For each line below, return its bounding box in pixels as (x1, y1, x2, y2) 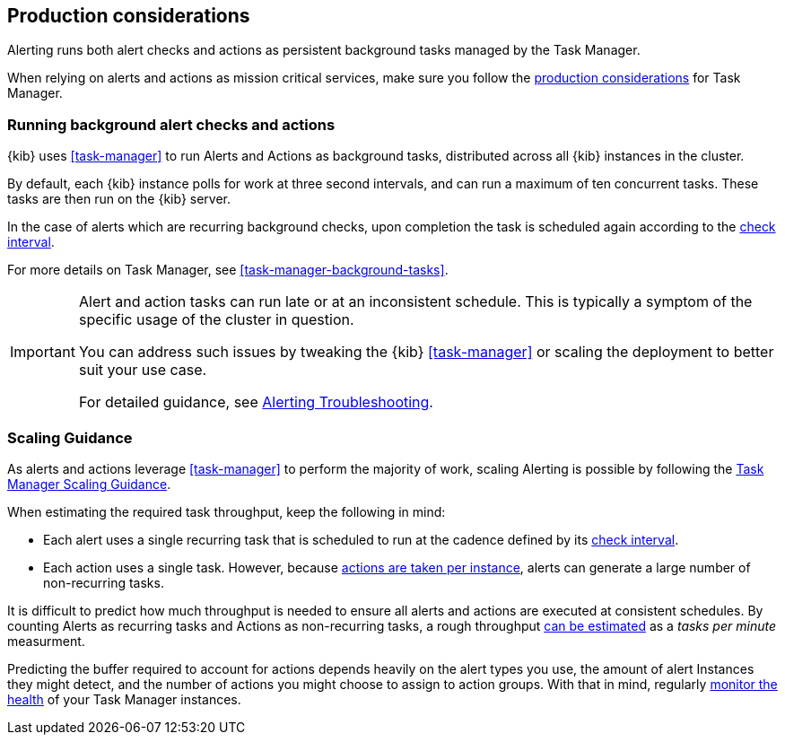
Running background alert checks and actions (7, 115, 336, 134)
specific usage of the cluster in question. (78, 310, 354, 329)
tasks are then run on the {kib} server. (7, 191, 231, 207)
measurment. (7, 633, 85, 649)
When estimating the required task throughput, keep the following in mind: (7, 503, 446, 519)
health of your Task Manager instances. (7, 691, 241, 707)
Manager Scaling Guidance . (7, 476, 171, 492)
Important (10, 343, 75, 362)
